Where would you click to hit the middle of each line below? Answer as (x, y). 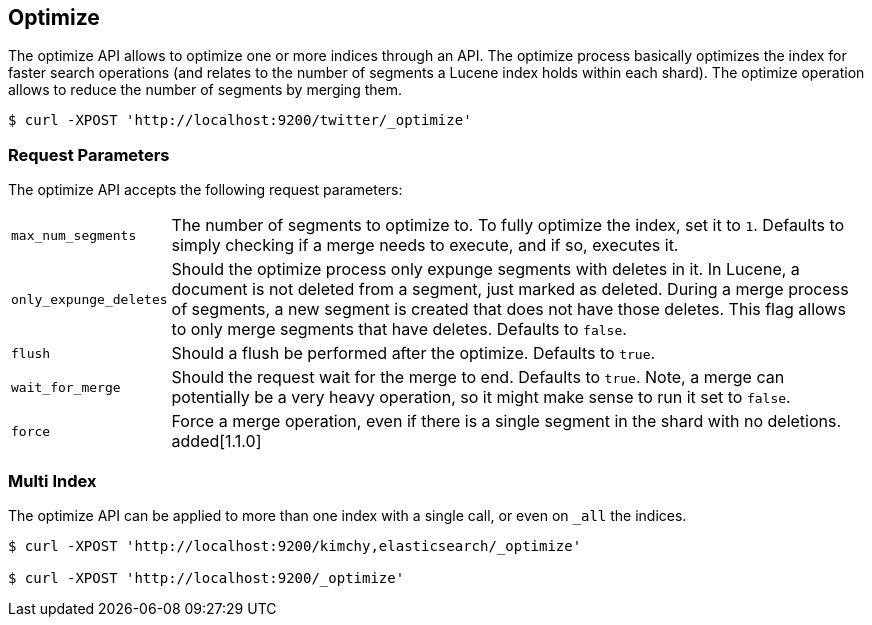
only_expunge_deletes (89, 299)
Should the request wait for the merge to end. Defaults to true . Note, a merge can (478, 377)
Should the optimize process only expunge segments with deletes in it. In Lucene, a (485, 269)
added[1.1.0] (216, 441)
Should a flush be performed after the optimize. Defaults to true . (413, 353)
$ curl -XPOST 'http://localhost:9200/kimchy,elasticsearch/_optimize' (295, 545)
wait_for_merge (66, 387)
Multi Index (52, 480)
